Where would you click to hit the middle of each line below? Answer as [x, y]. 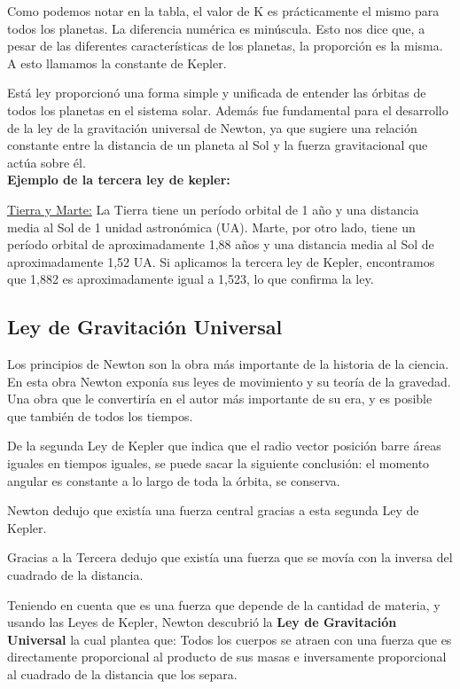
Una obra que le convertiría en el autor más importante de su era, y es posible [220, 399]
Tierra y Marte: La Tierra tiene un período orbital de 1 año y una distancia [213, 209]
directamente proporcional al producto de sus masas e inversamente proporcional [227, 657]
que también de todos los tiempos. [100, 415]
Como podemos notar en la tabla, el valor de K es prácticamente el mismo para [223, 11]
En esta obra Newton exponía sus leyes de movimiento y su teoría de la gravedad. [229, 381]
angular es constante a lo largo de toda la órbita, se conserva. [174, 480]
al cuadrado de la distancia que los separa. [122, 674]
